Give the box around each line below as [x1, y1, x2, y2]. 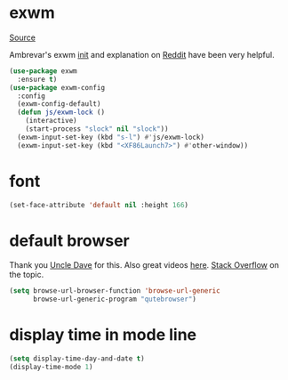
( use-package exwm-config [9, 83, 105, 92]
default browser [9, 230, 131, 251]
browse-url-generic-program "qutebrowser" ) [32, 295, 197, 304]
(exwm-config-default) [17, 100, 101, 109]
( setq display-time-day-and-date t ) [9, 354, 145, 363]
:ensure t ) [17, 75, 58, 84]
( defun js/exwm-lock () [17, 108, 105, 117]
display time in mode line [9, 325, 197, 345]
